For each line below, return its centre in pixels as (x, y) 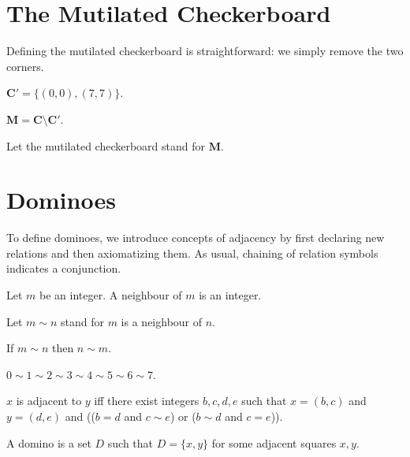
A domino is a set (49, 442)
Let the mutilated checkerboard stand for (106, 145)
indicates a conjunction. (64, 268)
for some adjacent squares (274, 442)
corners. (25, 66)
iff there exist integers (147, 401)
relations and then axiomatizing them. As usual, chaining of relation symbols (192, 253)
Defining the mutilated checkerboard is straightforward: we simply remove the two (205, 51)
